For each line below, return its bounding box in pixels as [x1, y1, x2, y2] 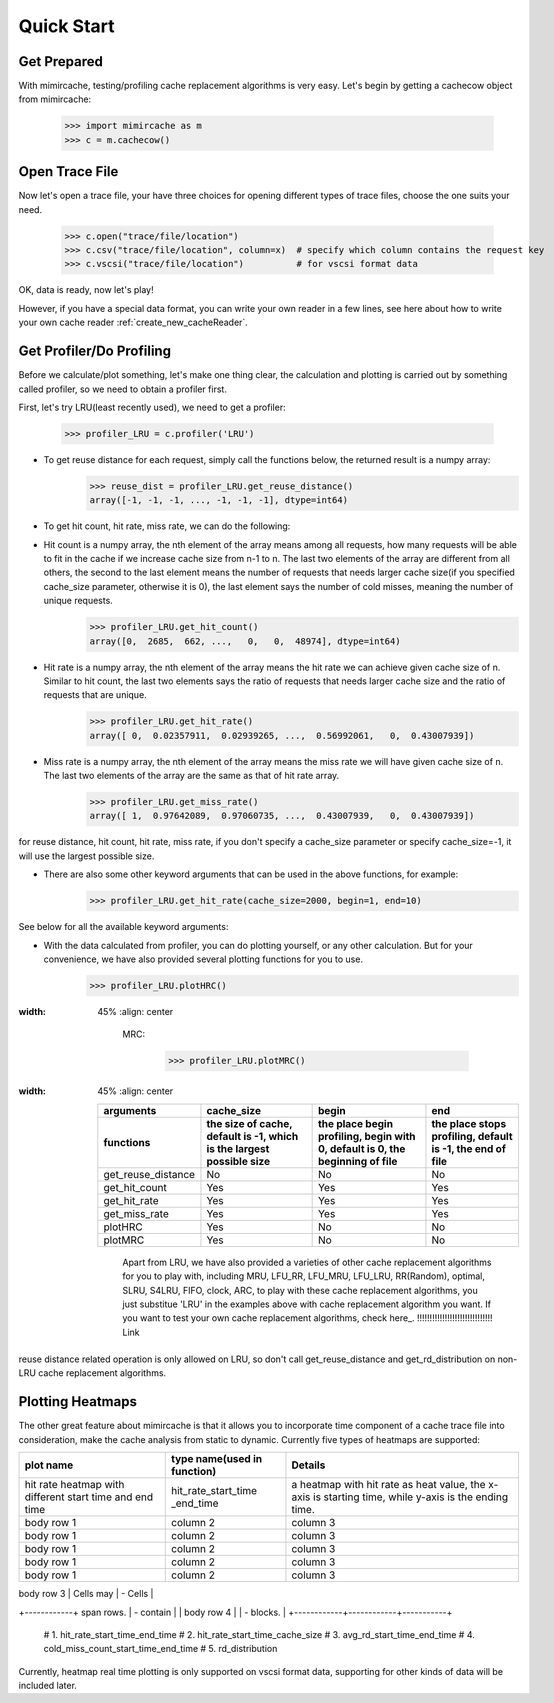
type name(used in [170, 1452, 263, 1466]
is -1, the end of [431, 1141, 507, 1155]
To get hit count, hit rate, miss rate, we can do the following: [43, 520, 291, 532]
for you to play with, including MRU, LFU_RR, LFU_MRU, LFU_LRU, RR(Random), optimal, [122, 1270, 485, 1282]
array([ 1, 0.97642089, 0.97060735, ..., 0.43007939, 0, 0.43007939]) [89, 810, 475, 822]
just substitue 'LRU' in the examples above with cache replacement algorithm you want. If [122, 1298, 492, 1310]
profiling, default [431, 1129, 514, 1143]
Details [291, 1458, 326, 1472]
